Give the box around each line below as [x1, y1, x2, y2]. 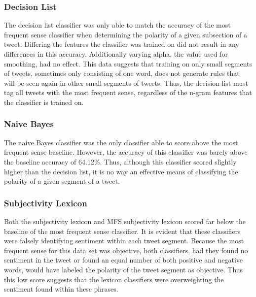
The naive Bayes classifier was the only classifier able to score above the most [4, 137, 238, 147]
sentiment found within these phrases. [4, 284, 118, 294]
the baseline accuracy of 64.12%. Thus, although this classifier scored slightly [4, 156, 237, 166]
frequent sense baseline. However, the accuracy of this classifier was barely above [4, 147, 248, 157]
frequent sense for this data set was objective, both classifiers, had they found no [4, 245, 248, 255]
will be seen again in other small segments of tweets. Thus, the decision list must [4, 77, 248, 88]
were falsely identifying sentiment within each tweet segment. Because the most [4, 235, 244, 246]
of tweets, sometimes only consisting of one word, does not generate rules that [4, 68, 240, 78]
